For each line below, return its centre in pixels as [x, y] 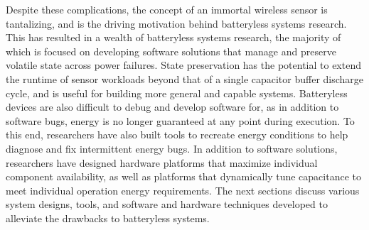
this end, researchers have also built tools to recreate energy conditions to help [177, 135]
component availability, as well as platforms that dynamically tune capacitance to [183, 176]
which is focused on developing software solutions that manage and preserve [171, 51]
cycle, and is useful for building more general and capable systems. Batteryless [177, 93]
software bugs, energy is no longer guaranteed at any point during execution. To [180, 120]
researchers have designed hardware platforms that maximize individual [162, 162]
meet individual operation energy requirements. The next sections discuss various [183, 190]
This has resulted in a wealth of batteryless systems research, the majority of [173, 37]
